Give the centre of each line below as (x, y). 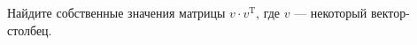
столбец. (30, 30)
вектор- (390, 12)
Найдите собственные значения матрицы (116, 12)
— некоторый (331, 12)
